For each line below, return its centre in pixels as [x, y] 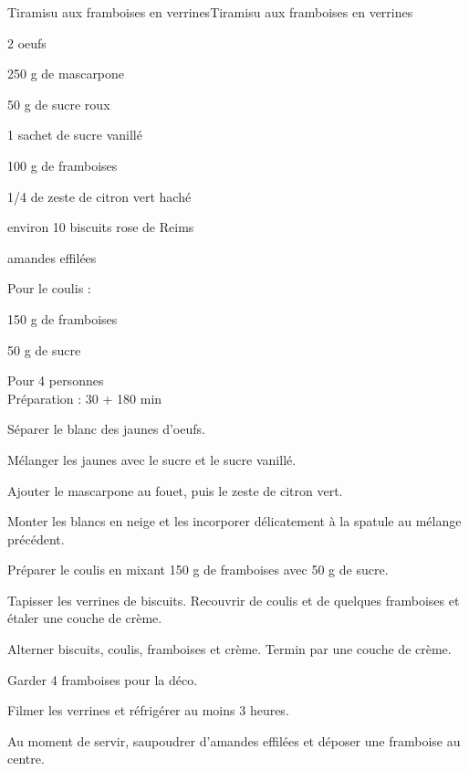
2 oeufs [27, 42]
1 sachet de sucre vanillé [75, 135]
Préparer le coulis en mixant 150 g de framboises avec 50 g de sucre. [198, 570]
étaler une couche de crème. [85, 618]
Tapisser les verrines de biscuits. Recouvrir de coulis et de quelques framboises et [234, 600]
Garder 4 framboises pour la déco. [103, 679]
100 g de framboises [63, 165]
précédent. [36, 539]
